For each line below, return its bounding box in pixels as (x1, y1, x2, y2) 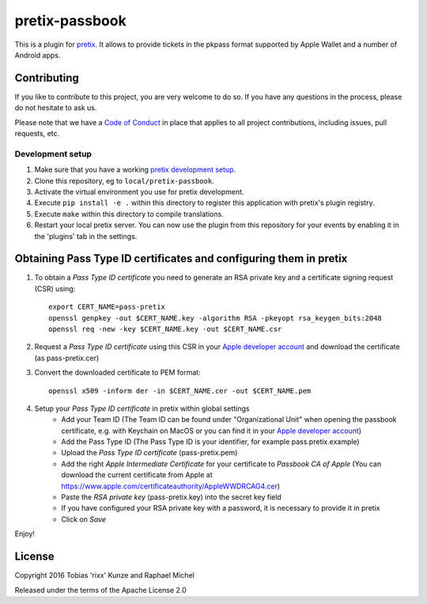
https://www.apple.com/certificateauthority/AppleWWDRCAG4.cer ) (61, 481, 281, 491)
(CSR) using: (34, 283, 76, 293)
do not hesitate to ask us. (14, 103, 97, 112)
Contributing (14, 71, 79, 85)
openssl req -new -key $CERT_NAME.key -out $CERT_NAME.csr (48, 325, 282, 333)
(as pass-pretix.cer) (34, 353, 100, 363)
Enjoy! (14, 529, 36, 538)
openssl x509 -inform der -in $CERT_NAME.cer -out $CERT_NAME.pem (48, 386, 312, 395)
